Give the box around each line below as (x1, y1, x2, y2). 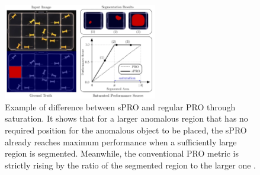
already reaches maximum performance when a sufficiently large (5, 135, 237, 148)
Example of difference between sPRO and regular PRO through (5, 100, 236, 113)
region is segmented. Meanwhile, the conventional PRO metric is (5, 147, 239, 160)
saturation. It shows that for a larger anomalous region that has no (5, 112, 248, 125)
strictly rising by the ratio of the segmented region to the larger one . (5, 158, 256, 171)
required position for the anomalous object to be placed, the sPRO (5, 124, 247, 136)
